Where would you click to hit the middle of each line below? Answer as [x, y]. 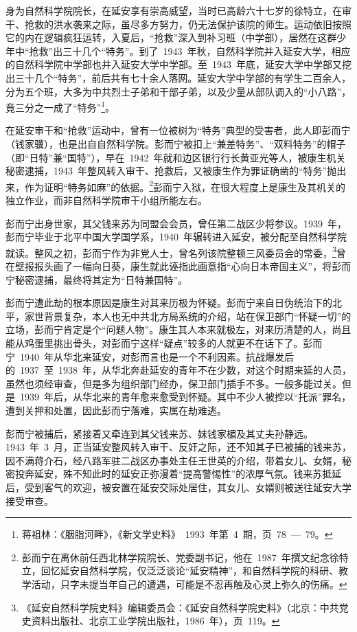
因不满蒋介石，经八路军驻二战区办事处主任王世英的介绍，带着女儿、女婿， [174, 460]
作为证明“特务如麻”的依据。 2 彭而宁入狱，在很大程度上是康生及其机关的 [185, 185]
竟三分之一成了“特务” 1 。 [60, 106]
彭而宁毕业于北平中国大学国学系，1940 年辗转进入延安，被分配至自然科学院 [176, 237]
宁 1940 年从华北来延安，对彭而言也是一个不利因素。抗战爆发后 [150, 356]
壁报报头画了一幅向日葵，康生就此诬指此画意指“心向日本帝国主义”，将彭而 [183, 266]
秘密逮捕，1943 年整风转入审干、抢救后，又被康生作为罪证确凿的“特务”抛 [171, 171]
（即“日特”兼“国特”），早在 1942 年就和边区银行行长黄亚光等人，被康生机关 [176, 157]
